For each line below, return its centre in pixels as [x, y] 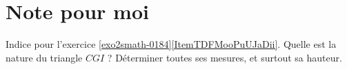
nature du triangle [44, 57]
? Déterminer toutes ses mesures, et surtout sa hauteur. [225, 57]
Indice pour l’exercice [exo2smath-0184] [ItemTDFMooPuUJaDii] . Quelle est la [171, 44]
